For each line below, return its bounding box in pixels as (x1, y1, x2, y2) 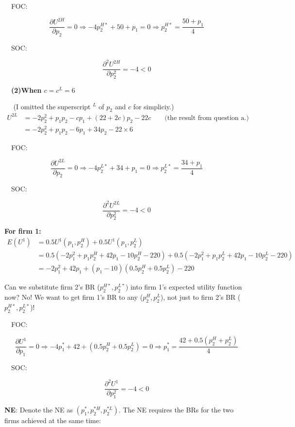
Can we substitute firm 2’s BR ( (4, 282, 100, 292)
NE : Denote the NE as (4, 404, 73, 414)
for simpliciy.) (133, 101, 174, 111)
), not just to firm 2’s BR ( (160, 291, 241, 302)
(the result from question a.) (164, 114, 249, 121)
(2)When (11, 85, 42, 95)
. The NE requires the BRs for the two (118, 404, 234, 414)
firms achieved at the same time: (4, 415, 101, 425)
